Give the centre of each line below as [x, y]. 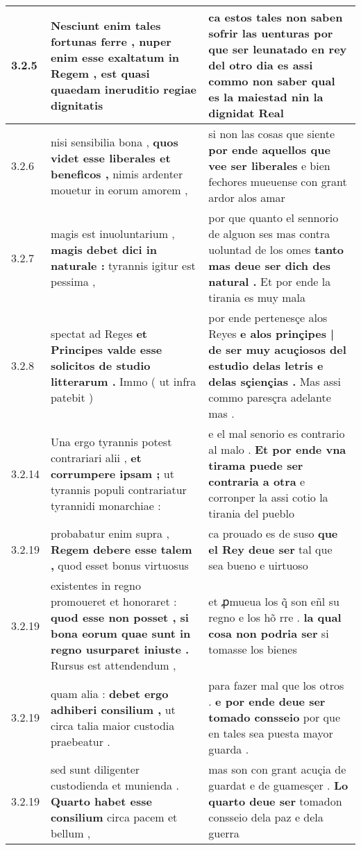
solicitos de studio [100, 365]
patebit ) [72, 397]
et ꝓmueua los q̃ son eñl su [274, 601]
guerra [224, 833]
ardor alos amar [247, 197]
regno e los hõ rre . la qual [275, 617]
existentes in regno [95, 585]
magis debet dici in [104, 249]
